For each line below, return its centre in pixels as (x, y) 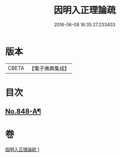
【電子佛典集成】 (49, 68)
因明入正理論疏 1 (22, 149)
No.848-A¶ (23, 111)
